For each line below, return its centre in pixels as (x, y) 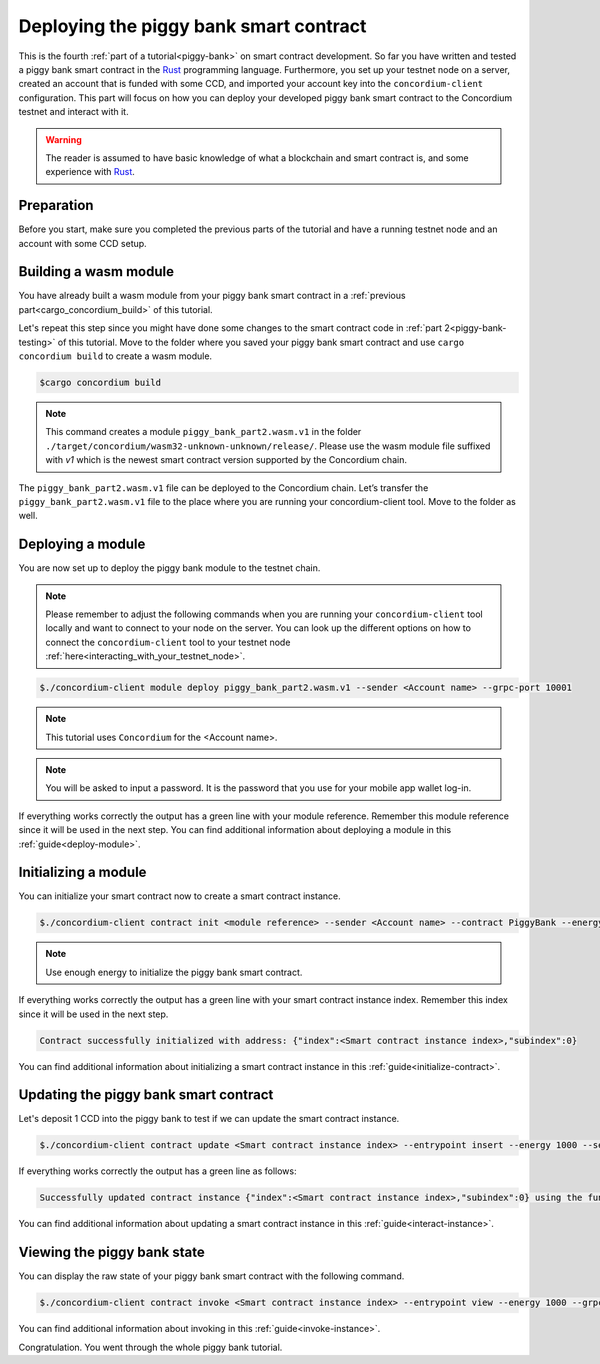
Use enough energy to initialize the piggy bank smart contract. (174, 972)
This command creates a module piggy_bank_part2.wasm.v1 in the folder (203, 432)
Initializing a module (82, 872)
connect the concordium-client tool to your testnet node (168, 642)
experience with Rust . (90, 172)
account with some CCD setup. (82, 243)
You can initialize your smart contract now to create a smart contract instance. (179, 896)
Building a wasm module (96, 271)
